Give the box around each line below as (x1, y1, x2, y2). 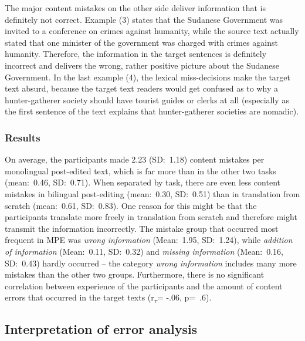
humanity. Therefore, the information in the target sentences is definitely (5, 48, 267, 60)
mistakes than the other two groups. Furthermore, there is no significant (5, 268, 265, 281)
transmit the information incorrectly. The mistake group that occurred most (5, 222, 279, 234)
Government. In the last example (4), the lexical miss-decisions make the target (5, 70, 290, 83)
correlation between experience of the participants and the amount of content (5, 279, 283, 292)
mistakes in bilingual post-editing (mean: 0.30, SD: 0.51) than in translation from (5, 187, 300, 200)
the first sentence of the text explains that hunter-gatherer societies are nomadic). (5, 105, 299, 117)
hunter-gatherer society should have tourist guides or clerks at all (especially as (5, 93, 289, 106)
